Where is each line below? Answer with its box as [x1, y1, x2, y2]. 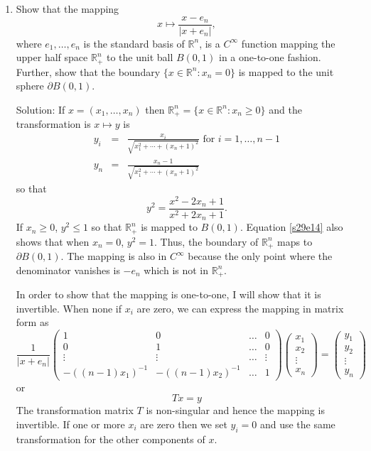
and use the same [259, 416, 335, 431]
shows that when [16, 234, 90, 249]
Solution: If [16, 102, 65, 116]
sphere [16, 78, 44, 93]
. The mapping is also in [60, 249, 167, 263]
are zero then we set [140, 416, 227, 431]
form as [16, 315, 49, 330]
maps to [277, 234, 313, 249]
